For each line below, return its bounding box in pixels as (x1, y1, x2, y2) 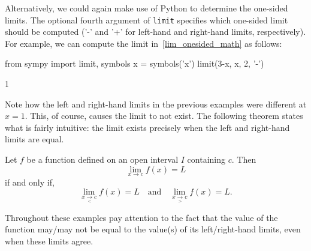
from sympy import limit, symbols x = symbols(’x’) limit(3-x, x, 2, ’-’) (5, 57, 264, 70)
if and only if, (5, 175, 55, 188)
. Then (231, 153, 256, 165)
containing (187, 153, 225, 165)
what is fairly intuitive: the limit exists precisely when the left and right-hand (5, 121, 290, 133)
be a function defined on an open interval (26, 153, 179, 165)
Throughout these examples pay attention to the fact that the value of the (5, 211, 278, 223)
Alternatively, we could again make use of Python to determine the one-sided (5, 2, 288, 14)
